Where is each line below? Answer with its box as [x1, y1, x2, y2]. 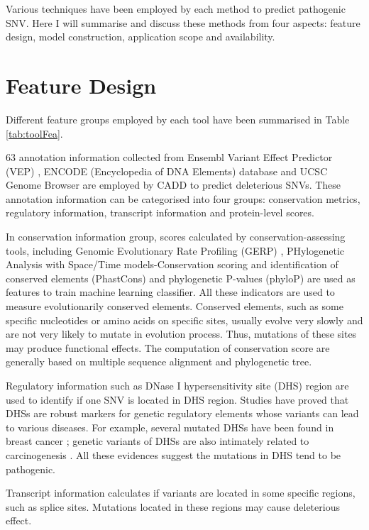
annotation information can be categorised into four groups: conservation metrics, [6, 191, 360, 206]
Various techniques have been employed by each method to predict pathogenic [6, 1, 346, 16]
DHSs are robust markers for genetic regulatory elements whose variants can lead [6, 406, 359, 421]
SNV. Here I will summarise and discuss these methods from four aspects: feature [6, 15, 360, 30]
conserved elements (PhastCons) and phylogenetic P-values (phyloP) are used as [6, 270, 356, 285]
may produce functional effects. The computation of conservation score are [6, 340, 330, 355]
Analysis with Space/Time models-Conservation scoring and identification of [6, 257, 338, 272]
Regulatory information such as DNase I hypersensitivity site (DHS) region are [6, 378, 349, 392]
